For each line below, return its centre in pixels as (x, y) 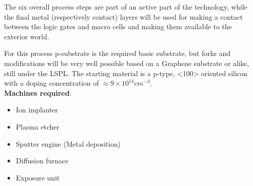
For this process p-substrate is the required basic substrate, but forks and (117, 53)
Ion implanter (37, 110)
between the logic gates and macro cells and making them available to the (118, 26)
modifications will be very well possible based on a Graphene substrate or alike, (127, 63)
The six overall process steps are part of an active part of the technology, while (126, 7)
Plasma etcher (38, 126)
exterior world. (27, 36)
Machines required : (38, 92)
